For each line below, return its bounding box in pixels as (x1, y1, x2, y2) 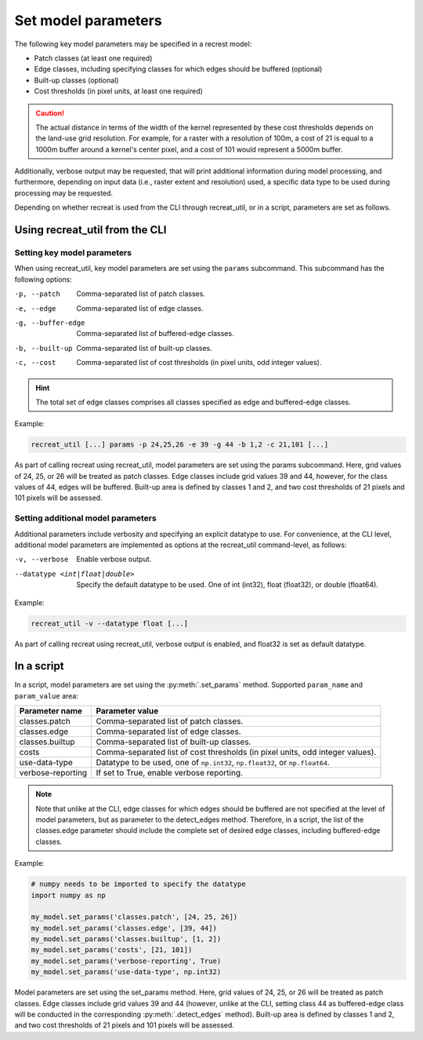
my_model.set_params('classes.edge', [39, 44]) (31, 923, 217, 932)
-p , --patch (14, 290, 60, 298)
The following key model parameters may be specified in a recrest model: (14, 39, 252, 49)
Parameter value (96, 706, 159, 717)
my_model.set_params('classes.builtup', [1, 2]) (31, 935, 222, 943)
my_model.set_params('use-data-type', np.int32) (31, 968, 222, 976)
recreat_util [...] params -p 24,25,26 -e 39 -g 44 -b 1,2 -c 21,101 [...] (31, 440, 329, 449)
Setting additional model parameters (14, 513, 157, 524)
